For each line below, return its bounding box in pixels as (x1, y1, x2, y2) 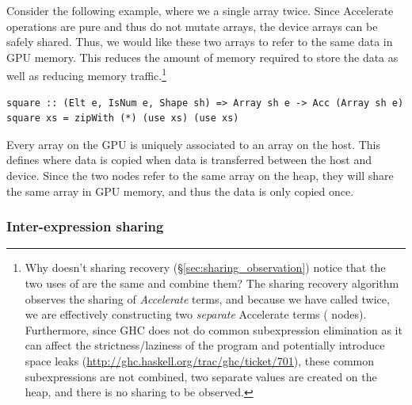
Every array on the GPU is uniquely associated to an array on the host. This (6, 136, 381, 152)
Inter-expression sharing (6, 216, 164, 236)
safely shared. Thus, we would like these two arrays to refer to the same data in (6, 33, 393, 50)
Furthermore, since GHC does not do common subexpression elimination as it (25, 321, 402, 338)
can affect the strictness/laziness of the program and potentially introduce (25, 337, 385, 353)
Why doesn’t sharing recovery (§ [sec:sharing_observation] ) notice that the (25, 259, 386, 276)
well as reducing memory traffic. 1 (6, 65, 167, 84)
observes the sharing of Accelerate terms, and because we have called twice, (25, 290, 390, 307)
